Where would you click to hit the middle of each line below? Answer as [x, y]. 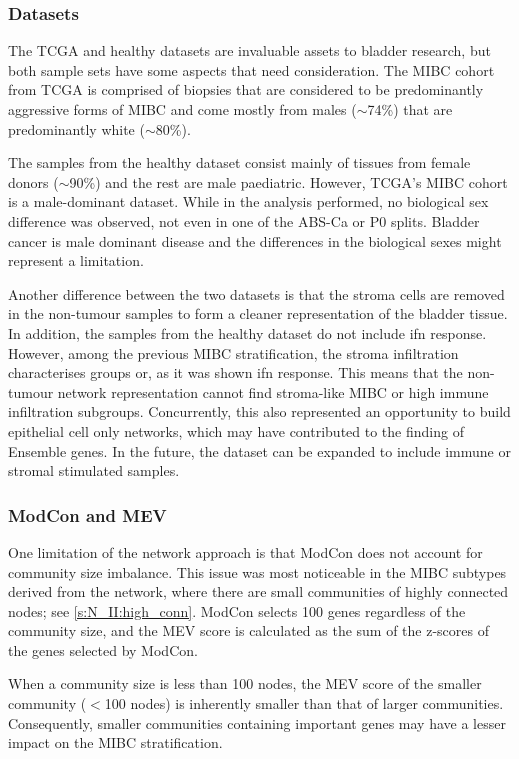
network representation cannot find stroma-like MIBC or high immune [273, 391]
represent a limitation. [76, 260]
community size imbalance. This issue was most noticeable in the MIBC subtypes [257, 571]
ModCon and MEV [87, 514]
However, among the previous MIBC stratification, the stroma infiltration [233, 352]
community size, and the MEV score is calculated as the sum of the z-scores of [248, 630]
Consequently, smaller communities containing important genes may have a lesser [257, 722]
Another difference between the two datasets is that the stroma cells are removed [256, 293]
